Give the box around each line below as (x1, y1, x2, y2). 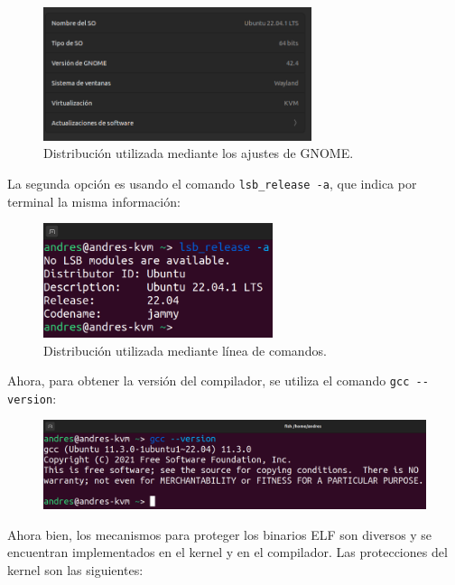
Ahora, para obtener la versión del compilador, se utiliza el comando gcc (7, 371, 410, 390)
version (7, 393, 53, 406)
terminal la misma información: (7, 191, 181, 210)
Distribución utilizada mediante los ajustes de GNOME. (43, 144, 354, 162)
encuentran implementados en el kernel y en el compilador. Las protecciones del (7, 543, 448, 562)
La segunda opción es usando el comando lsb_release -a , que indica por (7, 173, 417, 192)
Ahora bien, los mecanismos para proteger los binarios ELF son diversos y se (7, 525, 432, 543)
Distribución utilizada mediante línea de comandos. (43, 340, 327, 359)
